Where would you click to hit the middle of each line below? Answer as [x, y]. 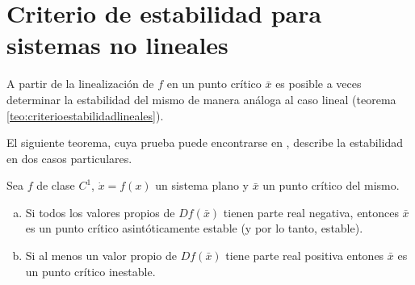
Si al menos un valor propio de [101, 256]
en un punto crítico [214, 84]
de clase [56, 185]
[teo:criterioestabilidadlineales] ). [85, 115]
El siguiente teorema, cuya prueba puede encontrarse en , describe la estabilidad [205, 142]
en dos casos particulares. [69, 158]
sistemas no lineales [117, 45]
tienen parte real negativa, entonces [311, 212]
